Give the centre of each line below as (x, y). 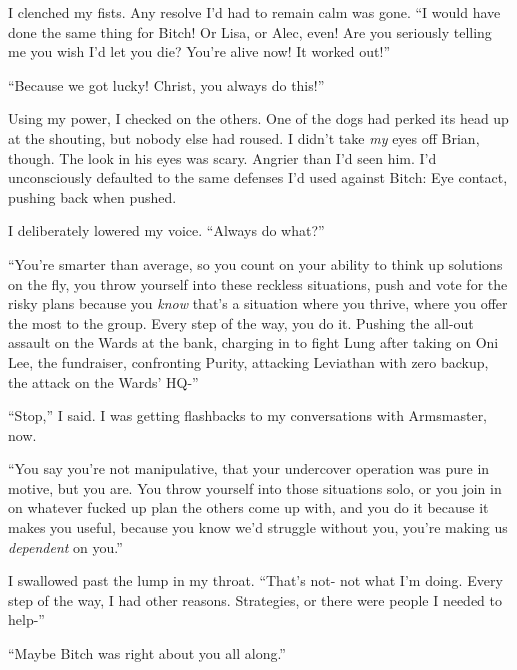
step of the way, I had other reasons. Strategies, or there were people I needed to (255, 599)
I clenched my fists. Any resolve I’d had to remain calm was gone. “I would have (254, 12)
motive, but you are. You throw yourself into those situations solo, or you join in (255, 487)
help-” (26, 619)
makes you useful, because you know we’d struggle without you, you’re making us (258, 527)
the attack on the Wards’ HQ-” (103, 381)
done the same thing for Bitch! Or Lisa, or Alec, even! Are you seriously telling (250, 31)
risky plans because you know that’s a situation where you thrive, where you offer (258, 303)
